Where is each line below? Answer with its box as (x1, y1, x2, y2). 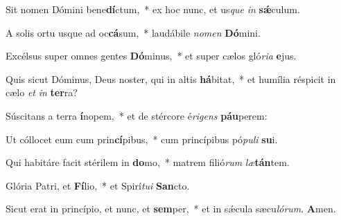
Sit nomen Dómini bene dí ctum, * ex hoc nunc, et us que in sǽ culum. (6, 2, 300, 16)
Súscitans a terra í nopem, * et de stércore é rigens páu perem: (6, 108, 268, 122)
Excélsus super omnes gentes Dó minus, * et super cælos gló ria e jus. (6, 48, 297, 63)
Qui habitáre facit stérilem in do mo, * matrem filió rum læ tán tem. (6, 155, 290, 169)
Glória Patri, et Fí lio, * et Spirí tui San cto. (6, 178, 190, 192)
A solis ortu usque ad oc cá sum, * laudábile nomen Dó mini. (6, 25, 261, 39)
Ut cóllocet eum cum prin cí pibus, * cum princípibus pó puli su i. (6, 131, 278, 146)
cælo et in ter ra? (6, 85, 78, 100)
